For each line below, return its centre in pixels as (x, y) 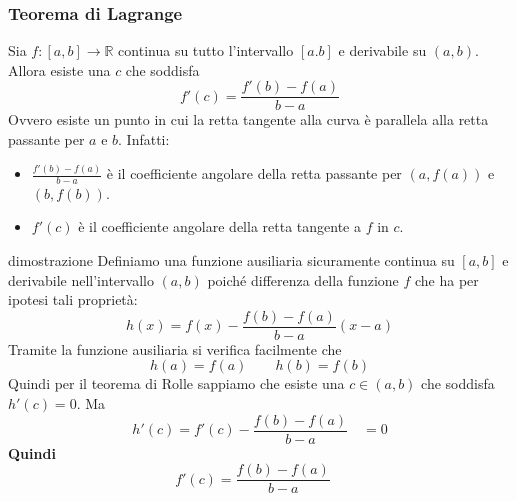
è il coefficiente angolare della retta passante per (254, 173)
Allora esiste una (59, 69)
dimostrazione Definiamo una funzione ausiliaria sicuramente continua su (231, 260)
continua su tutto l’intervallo (206, 50)
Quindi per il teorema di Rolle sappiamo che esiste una (176, 383)
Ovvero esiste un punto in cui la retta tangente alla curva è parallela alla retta (248, 119)
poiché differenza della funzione (303, 279)
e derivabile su (382, 50)
